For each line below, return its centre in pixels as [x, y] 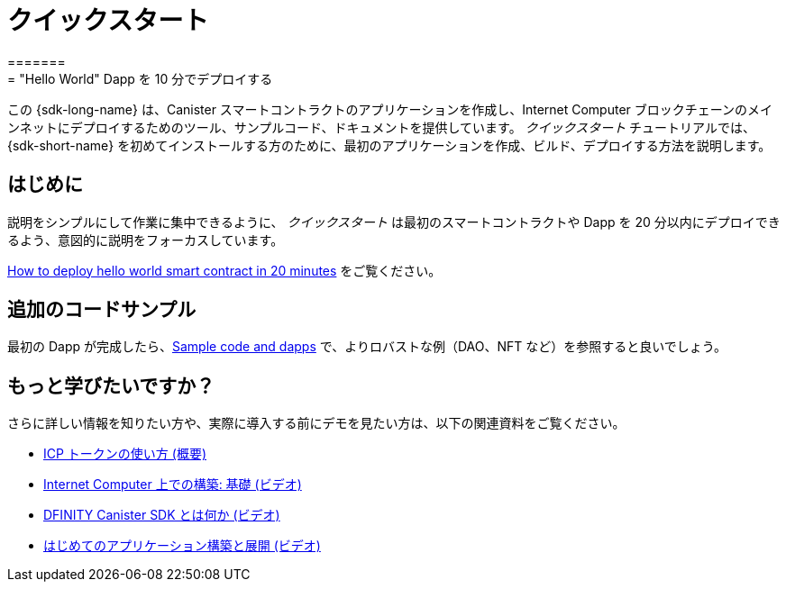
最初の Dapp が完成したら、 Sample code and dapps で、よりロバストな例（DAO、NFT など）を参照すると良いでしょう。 [367, 347]
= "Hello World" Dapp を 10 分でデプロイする [140, 78]
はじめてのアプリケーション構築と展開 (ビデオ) [182, 546]
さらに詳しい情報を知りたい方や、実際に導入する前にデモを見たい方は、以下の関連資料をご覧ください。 [316, 423]
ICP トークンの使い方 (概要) [125, 454]
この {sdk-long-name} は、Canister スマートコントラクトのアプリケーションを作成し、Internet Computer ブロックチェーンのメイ [390, 109]
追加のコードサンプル [102, 310]
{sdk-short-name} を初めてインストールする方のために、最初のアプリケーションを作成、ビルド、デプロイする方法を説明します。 [389, 145]
